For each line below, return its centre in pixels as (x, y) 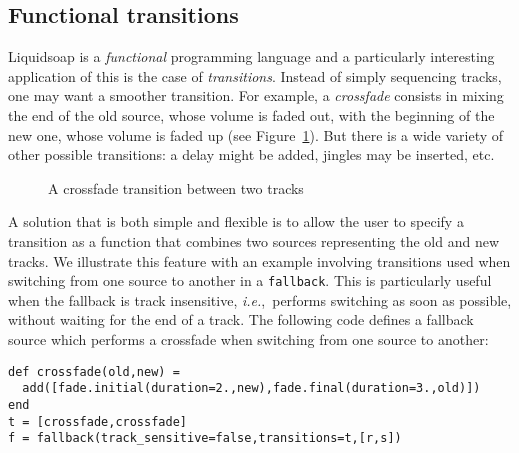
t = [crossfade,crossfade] (97, 421)
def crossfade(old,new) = (94, 371)
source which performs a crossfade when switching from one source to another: (248, 338)
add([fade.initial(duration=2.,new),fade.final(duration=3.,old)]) (251, 388)
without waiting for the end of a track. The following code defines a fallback (241, 319)
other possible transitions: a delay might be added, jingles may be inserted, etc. (251, 154)
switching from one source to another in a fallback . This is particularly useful (250, 280)
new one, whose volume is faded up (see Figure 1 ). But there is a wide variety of (256, 134)
